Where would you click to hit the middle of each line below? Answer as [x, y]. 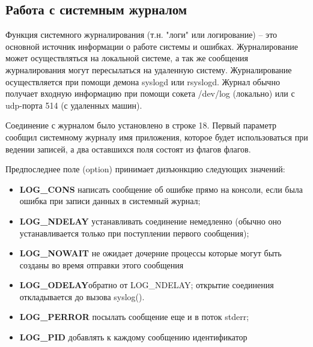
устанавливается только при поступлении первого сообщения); [134, 233]
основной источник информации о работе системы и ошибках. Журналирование [152, 46]
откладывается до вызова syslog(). [82, 296]
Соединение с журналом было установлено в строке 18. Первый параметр [141, 125]
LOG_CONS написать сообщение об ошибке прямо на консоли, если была [161, 189]
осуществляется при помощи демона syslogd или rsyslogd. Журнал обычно [143, 81]
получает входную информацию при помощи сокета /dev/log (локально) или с [150, 93]
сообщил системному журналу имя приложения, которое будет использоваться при [157, 137]
